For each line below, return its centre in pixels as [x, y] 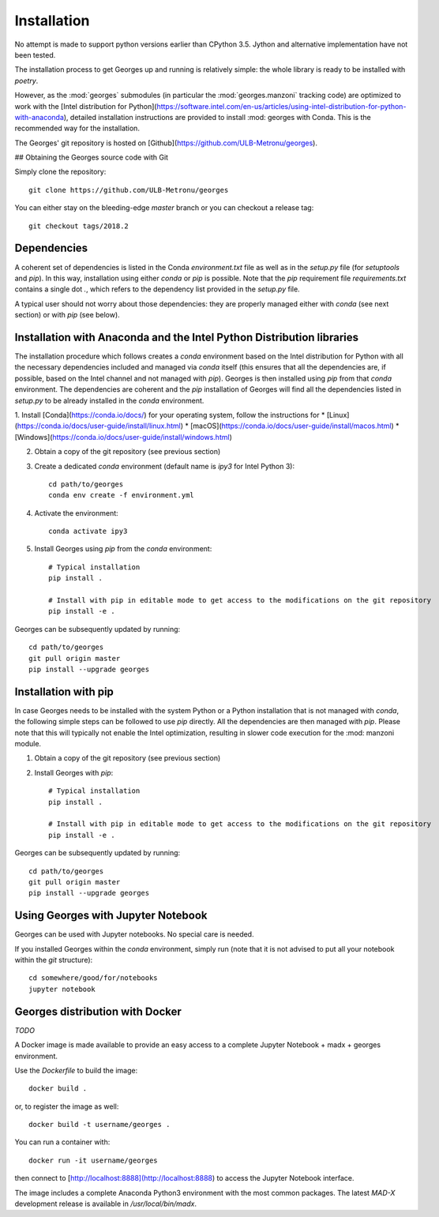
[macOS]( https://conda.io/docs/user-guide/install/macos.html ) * [295, 426]
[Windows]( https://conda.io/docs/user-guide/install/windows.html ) [123, 437]
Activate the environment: [76, 513]
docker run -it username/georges [93, 1160]
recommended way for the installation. [77, 128]
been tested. [35, 54]
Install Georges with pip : [74, 772]
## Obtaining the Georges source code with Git [92, 157]
